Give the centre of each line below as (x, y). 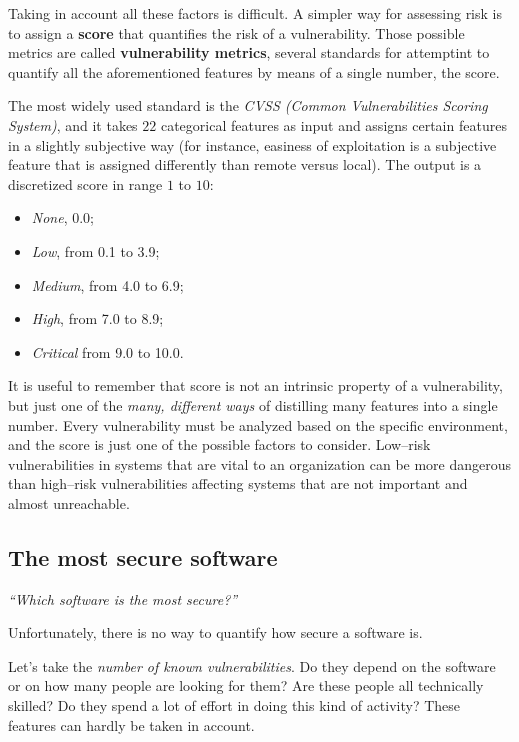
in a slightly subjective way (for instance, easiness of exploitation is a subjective (252, 144)
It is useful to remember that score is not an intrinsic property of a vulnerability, (255, 385)
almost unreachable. (69, 502)
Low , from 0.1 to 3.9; (95, 250)
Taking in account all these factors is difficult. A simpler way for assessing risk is (255, 13)
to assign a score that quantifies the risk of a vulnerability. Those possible (236, 32)
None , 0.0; (63, 217)
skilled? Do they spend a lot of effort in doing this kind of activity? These (234, 705)
